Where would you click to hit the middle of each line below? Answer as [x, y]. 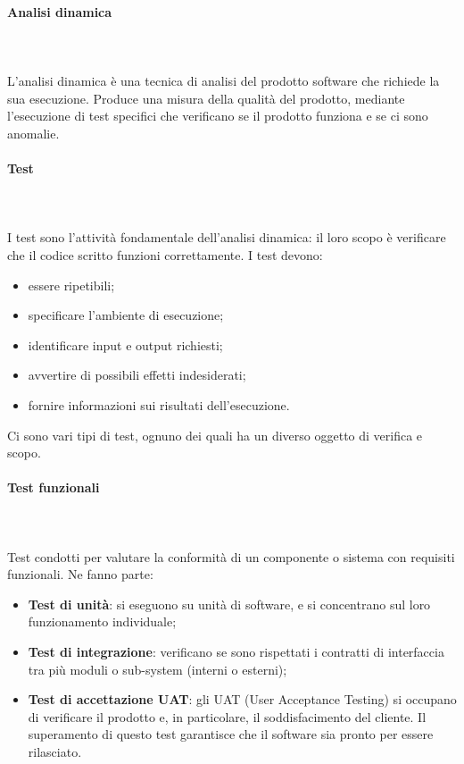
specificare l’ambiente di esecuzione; [126, 315]
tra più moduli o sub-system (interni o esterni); [157, 669]
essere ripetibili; [71, 285]
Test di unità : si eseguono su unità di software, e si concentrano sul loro [229, 604]
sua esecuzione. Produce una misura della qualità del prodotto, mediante [206, 98]
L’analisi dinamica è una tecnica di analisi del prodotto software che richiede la [224, 80]
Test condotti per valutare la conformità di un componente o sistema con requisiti [231, 556]
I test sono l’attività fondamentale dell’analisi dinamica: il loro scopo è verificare [227, 237]
